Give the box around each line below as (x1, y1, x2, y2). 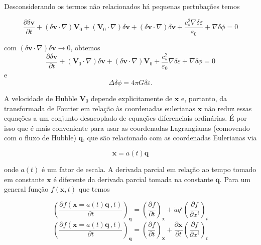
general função (4, 184, 49, 194)
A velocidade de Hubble (4, 93, 77, 103)
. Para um (219, 174, 251, 184)
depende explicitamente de (91, 93, 173, 103)
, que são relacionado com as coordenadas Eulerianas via (83, 132, 257, 143)
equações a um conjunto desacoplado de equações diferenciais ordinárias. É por (4, 113, 247, 123)
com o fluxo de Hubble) (4, 132, 76, 143)
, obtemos (70, 42, 100, 53)
